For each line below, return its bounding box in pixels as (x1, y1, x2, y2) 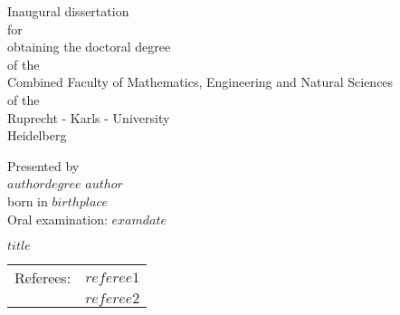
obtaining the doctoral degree (7, 37, 171, 56)
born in (7, 191, 48, 210)
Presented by (7, 156, 80, 175)
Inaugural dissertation (7, 2, 129, 20)
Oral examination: (7, 209, 108, 228)
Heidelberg (7, 126, 67, 145)
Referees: (14, 267, 71, 289)
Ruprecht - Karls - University (7, 108, 170, 127)
